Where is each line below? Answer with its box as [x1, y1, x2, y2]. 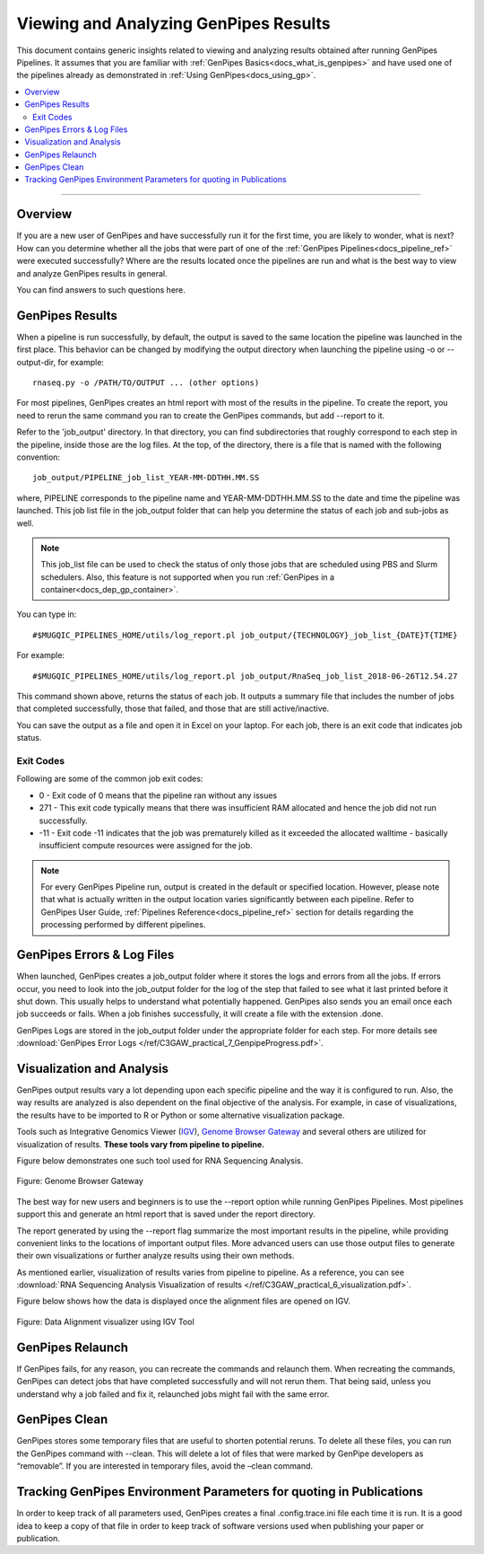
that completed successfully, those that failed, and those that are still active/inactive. [16, 703, 330, 714]
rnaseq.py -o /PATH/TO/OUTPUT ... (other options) [32, 378, 260, 388]
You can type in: [16, 609, 77, 619]
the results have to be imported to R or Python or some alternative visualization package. [16, 1110, 345, 1120]
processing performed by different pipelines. [40, 919, 206, 930]
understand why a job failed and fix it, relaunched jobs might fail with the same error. [16, 1388, 330, 1400]
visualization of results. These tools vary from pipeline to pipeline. [16, 1138, 264, 1149]
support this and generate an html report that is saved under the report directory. [16, 1208, 315, 1220]
